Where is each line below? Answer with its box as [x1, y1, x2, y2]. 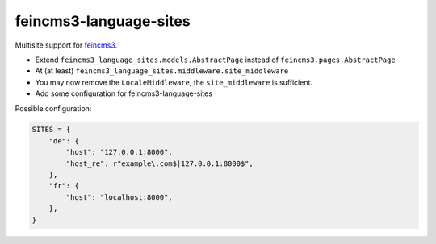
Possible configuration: [15, 103, 92, 113]
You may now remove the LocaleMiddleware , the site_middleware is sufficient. [35, 77, 313, 87]
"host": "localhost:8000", [65, 192, 173, 201]
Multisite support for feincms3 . [15, 40, 118, 50]
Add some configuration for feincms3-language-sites [35, 89, 213, 98]
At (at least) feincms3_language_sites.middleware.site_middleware [35, 66, 289, 76]
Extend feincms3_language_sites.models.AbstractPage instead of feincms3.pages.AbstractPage [35, 55, 396, 64]
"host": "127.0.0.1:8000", [65, 147, 173, 157]
